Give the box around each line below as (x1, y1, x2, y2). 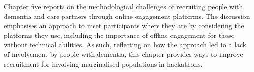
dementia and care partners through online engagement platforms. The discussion (4, 11, 250, 21)
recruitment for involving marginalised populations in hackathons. (4, 58, 203, 69)
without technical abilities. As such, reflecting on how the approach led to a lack (4, 39, 247, 50)
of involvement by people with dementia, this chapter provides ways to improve (4, 49, 243, 59)
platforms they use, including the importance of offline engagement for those (4, 30, 234, 40)
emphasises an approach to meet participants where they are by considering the (4, 20, 244, 31)
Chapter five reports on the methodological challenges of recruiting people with (4, 1, 243, 11)
